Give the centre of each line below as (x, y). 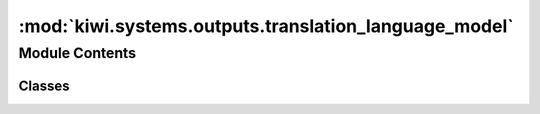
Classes (44, 85)
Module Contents (77, 53)
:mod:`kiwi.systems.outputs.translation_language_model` (266, 26)
